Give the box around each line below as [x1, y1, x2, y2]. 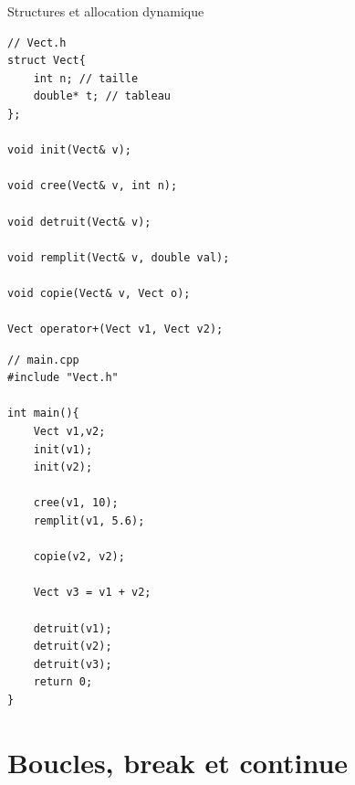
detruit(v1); [33, 621, 112, 635]
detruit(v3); [33, 657, 112, 671]
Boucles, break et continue [7, 743, 349, 780]
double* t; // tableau [33, 90, 171, 103]
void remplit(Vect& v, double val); [7, 250, 230, 264]
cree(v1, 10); [33, 496, 119, 510]
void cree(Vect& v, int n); [7, 179, 178, 193]
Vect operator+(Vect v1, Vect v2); [7, 323, 224, 336]
